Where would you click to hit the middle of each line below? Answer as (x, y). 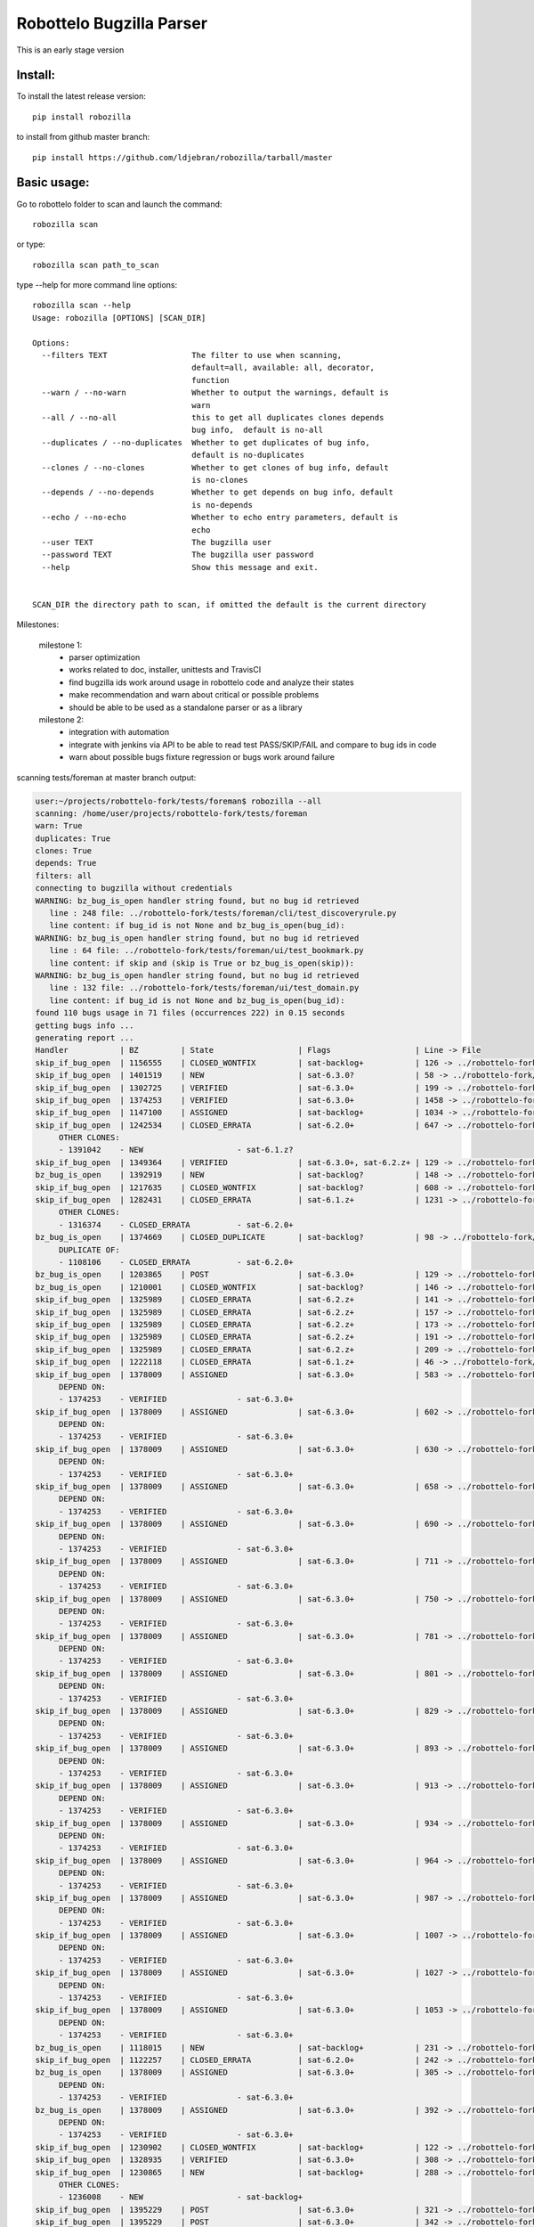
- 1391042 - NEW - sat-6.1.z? (176, 1150)
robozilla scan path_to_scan (96, 265)
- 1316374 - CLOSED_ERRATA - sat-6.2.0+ (176, 1224)
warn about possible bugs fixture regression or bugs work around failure (202, 757)
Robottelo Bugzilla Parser (112, 23)
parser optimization (105, 657)
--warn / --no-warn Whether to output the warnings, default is (215, 393)
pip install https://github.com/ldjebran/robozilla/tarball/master (182, 157)
